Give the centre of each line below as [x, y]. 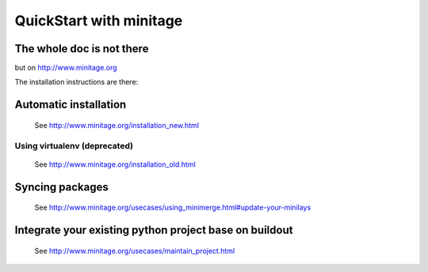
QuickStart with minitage [99, 21]
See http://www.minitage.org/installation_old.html [115, 164]
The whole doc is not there [82, 49]
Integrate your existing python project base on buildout [154, 230]
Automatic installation [71, 105]
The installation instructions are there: [76, 82]
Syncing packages [61, 187]
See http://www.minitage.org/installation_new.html [117, 125]
